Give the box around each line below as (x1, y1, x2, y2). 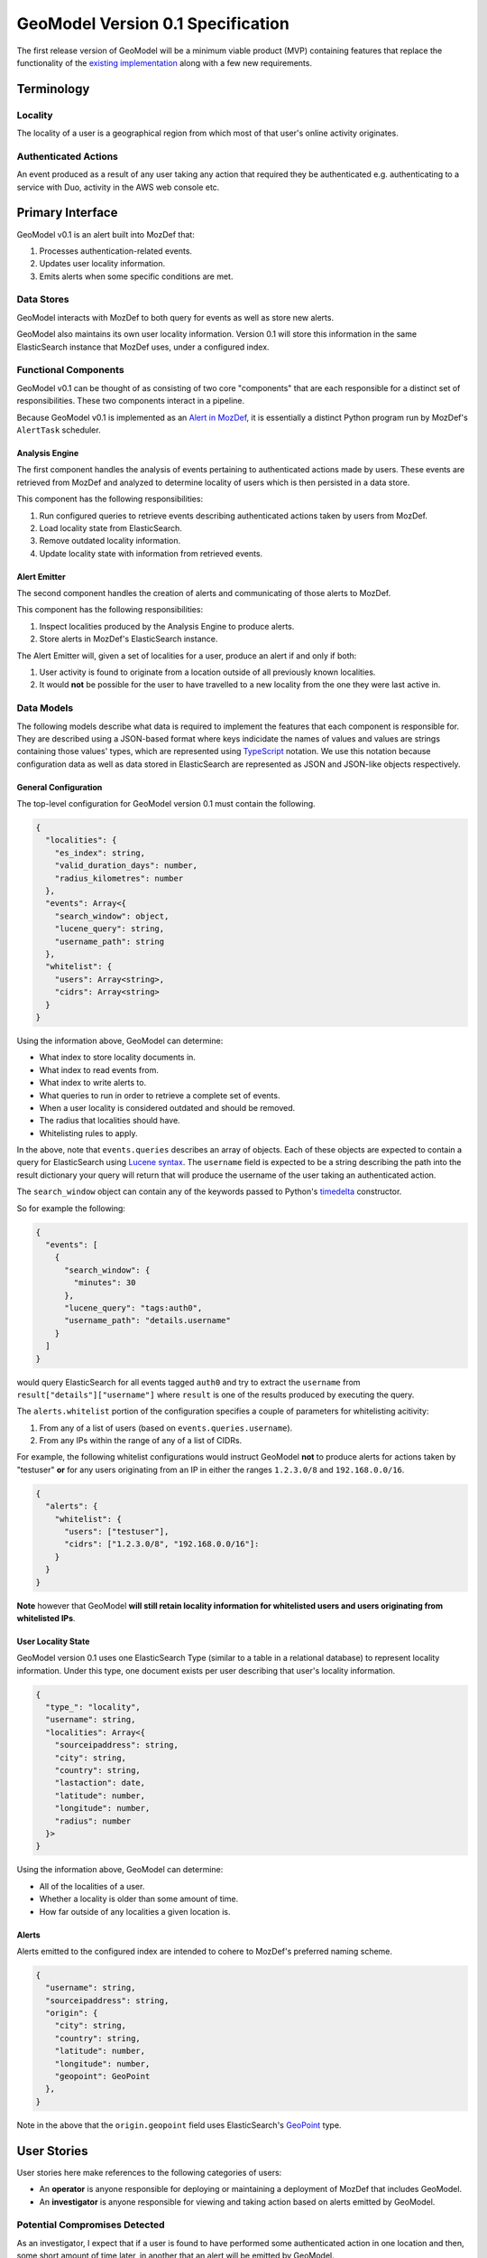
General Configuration (16, 781, 103, 792)
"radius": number (54, 1815, 132, 1826)
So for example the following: (16, 1202, 126, 1214)
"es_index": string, (54, 847, 146, 858)
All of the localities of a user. (39, 1880, 145, 1891)
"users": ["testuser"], (64, 1526, 170, 1536)
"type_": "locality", (45, 1703, 142, 1712)
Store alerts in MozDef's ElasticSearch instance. (39, 633, 218, 645)
